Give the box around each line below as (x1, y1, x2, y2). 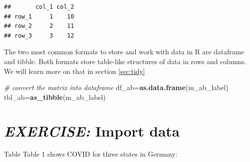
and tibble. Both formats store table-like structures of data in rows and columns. (4, 56, 247, 66)
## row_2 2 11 (4, 23, 75, 30)
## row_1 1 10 (4, 13, 75, 20)
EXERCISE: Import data (4, 120, 180, 141)
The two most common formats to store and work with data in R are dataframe (4, 46, 244, 57)
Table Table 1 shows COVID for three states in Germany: (4, 149, 177, 159)
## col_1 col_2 (4, 3, 75, 10)
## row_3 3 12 (4, 32, 75, 39)
